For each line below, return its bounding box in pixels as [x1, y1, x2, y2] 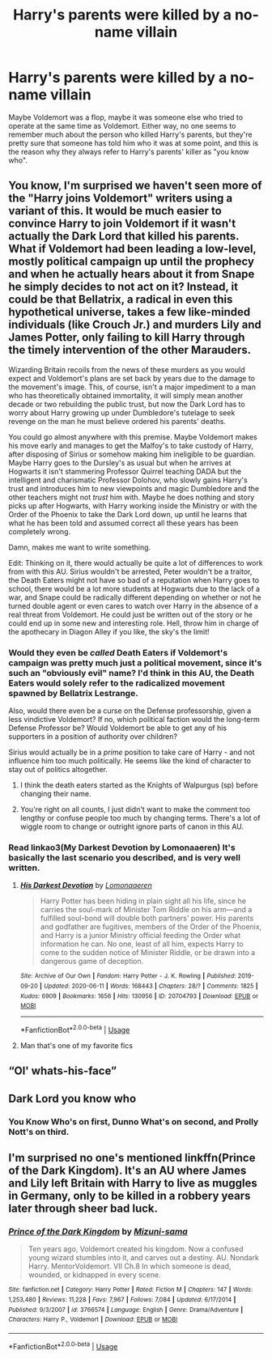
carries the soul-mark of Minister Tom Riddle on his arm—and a [40, 905, 253, 915]
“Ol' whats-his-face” [8, 1064, 117, 1078]
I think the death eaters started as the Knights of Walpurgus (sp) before [19, 780, 258, 790]
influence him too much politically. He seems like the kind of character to [8, 756, 251, 766]
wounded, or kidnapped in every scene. [28, 1270, 161, 1280]
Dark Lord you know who [8, 1091, 137, 1106]
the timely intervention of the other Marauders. [8, 343, 252, 357]
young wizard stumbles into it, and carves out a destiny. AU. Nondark [28, 1253, 259, 1263]
